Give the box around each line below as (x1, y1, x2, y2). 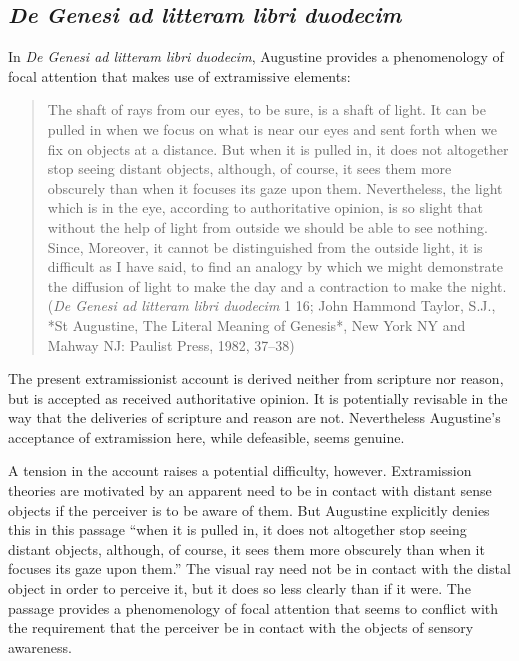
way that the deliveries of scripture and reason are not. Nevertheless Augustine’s (8, 407, 501, 428)
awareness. (8, 636, 72, 657)
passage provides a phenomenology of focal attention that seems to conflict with (8, 597, 499, 618)
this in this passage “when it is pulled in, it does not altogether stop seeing (8, 519, 467, 540)
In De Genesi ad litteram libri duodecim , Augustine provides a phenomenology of (8, 46, 504, 67)
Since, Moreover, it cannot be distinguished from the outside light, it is (47, 236, 483, 257)
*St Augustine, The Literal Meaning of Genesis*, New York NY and (47, 314, 466, 335)
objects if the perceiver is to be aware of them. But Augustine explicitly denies (8, 499, 490, 520)
